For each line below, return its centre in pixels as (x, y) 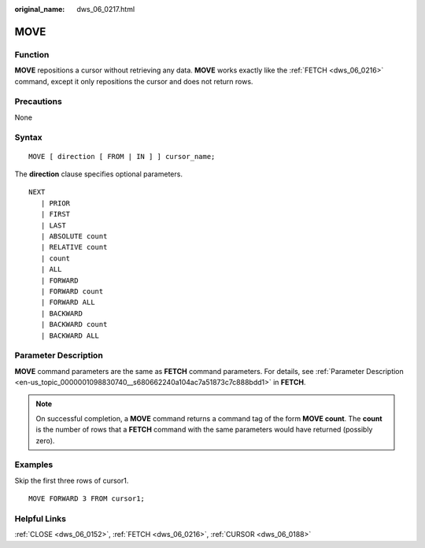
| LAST (53, 225)
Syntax (28, 138)
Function (32, 54)
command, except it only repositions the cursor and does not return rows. (134, 81)
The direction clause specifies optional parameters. (98, 174)
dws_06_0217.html (106, 9)
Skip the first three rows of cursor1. (72, 480)
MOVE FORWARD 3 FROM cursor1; (87, 499)
